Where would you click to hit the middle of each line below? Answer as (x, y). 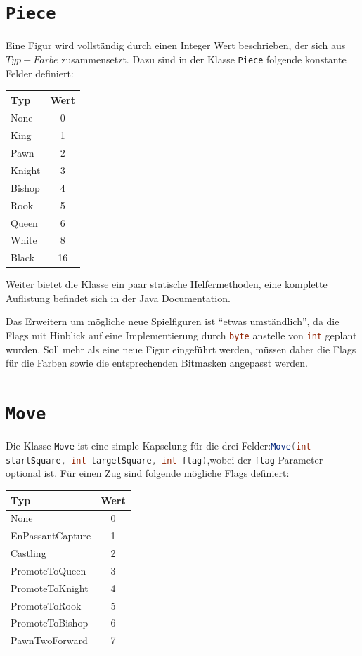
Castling (28, 553)
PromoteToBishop (50, 623)
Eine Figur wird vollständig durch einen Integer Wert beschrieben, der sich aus (176, 45)
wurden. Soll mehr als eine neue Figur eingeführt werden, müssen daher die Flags (181, 349)
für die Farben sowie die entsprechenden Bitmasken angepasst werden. (157, 363)
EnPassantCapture (51, 536)
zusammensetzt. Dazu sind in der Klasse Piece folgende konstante (204, 59)
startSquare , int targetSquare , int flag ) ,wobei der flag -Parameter (164, 459)
